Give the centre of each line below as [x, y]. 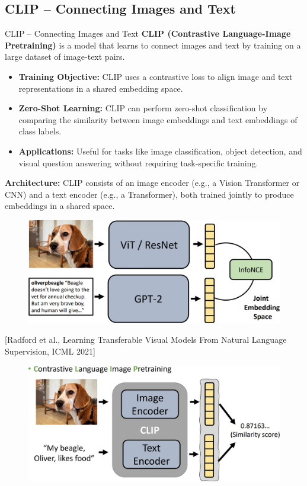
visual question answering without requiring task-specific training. [138, 162]
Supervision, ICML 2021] [50, 351]
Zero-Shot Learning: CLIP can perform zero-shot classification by [143, 108]
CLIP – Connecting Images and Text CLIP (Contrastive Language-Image [148, 33]
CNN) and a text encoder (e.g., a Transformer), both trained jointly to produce [149, 194]
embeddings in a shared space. [60, 206]
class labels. [40, 131]
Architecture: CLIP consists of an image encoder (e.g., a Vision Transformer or [152, 183]
